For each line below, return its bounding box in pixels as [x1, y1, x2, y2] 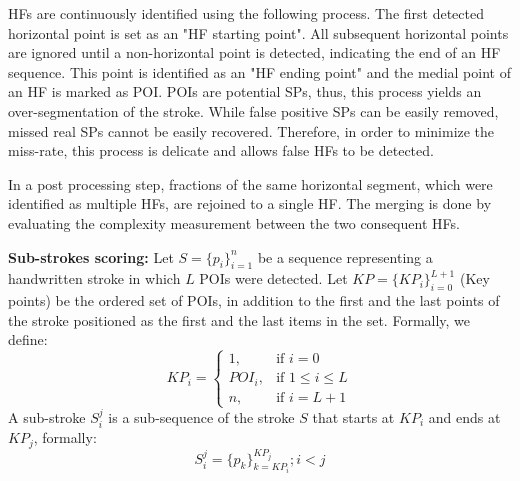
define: [8, 329, 48, 350]
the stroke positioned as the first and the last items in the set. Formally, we [8, 309, 471, 330]
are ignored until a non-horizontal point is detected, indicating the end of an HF [8, 42, 501, 63]
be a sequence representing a [257, 246, 433, 267]
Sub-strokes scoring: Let [8, 246, 174, 267]
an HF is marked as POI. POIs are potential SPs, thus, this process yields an [8, 81, 482, 102]
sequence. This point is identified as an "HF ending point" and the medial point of [8, 61, 511, 82]
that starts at [312, 406, 395, 427]
